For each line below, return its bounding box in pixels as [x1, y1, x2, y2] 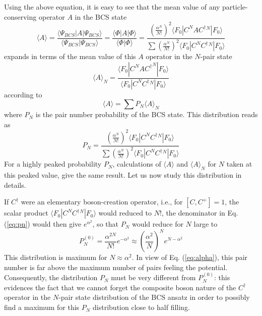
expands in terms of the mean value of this [4, 51, 136, 62]
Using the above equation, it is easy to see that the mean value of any [4, 2, 220, 12]
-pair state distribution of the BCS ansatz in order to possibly [58, 292, 250, 302]
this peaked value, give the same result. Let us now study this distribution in [4, 169, 242, 180]
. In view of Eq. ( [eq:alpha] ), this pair [132, 252, 248, 262]
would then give [32, 219, 82, 229]
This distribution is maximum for [4, 252, 107, 262]
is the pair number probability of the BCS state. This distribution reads [35, 109, 258, 120]
